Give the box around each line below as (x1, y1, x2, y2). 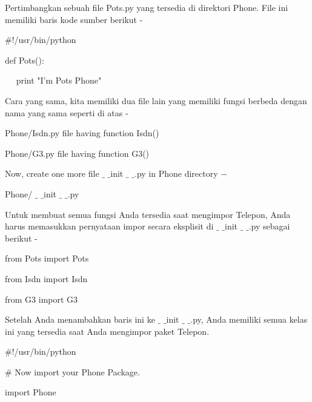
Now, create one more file (5, 167, 99, 180)
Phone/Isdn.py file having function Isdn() (5, 127, 159, 139)
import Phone (5, 386, 56, 398)
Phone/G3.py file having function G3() (5, 147, 150, 159)
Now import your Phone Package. (15, 365, 140, 378)
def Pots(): (5, 53, 44, 66)
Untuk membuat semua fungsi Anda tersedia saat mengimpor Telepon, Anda (5, 208, 291, 220)
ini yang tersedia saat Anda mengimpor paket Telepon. (5, 325, 210, 337)
